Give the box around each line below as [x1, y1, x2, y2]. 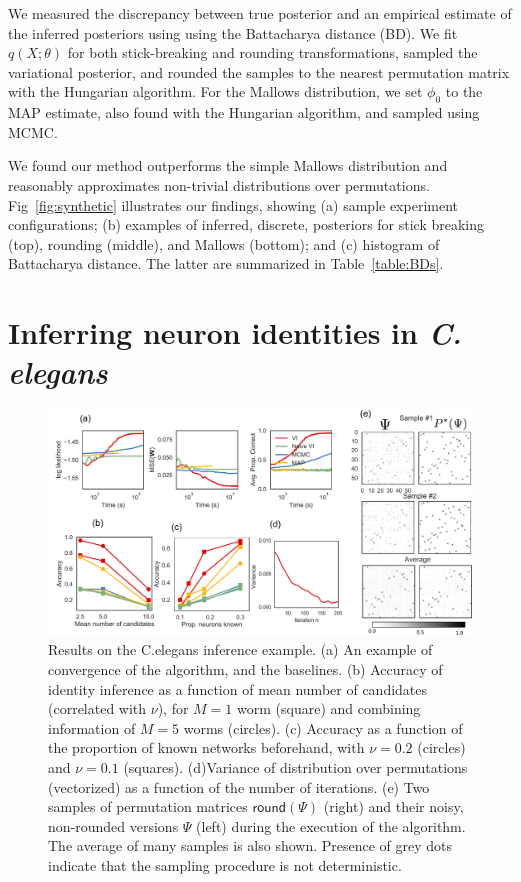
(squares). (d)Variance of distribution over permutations [123, 757, 468, 778]
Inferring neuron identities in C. [8, 312, 462, 354]
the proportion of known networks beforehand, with [48, 737, 365, 758]
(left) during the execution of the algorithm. [196, 815, 466, 836]
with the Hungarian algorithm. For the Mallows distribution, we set [8, 81, 423, 102]
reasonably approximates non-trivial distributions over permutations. [8, 174, 430, 195]
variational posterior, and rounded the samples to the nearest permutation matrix [8, 61, 510, 82]
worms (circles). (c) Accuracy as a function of [183, 717, 463, 738]
